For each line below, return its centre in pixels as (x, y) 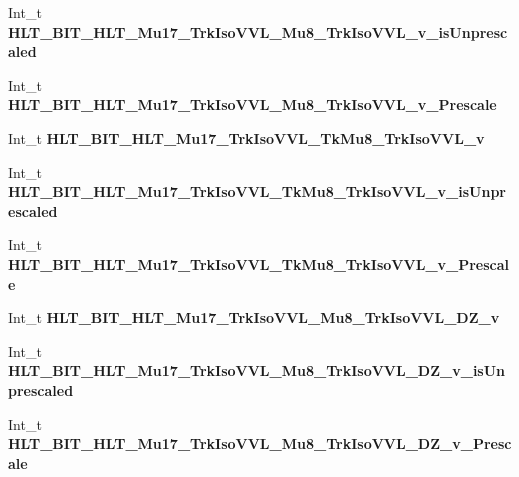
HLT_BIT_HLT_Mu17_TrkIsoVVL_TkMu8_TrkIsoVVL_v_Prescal (259, 263)
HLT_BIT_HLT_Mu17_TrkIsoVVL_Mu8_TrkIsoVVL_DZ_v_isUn (257, 370)
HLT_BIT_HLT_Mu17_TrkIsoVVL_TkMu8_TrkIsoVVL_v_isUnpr (257, 191)
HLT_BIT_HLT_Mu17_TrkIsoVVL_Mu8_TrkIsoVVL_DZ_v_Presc (260, 443)
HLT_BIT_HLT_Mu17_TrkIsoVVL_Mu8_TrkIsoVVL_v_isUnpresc (258, 31)
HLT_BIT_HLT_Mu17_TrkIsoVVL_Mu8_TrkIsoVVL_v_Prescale (252, 104)
